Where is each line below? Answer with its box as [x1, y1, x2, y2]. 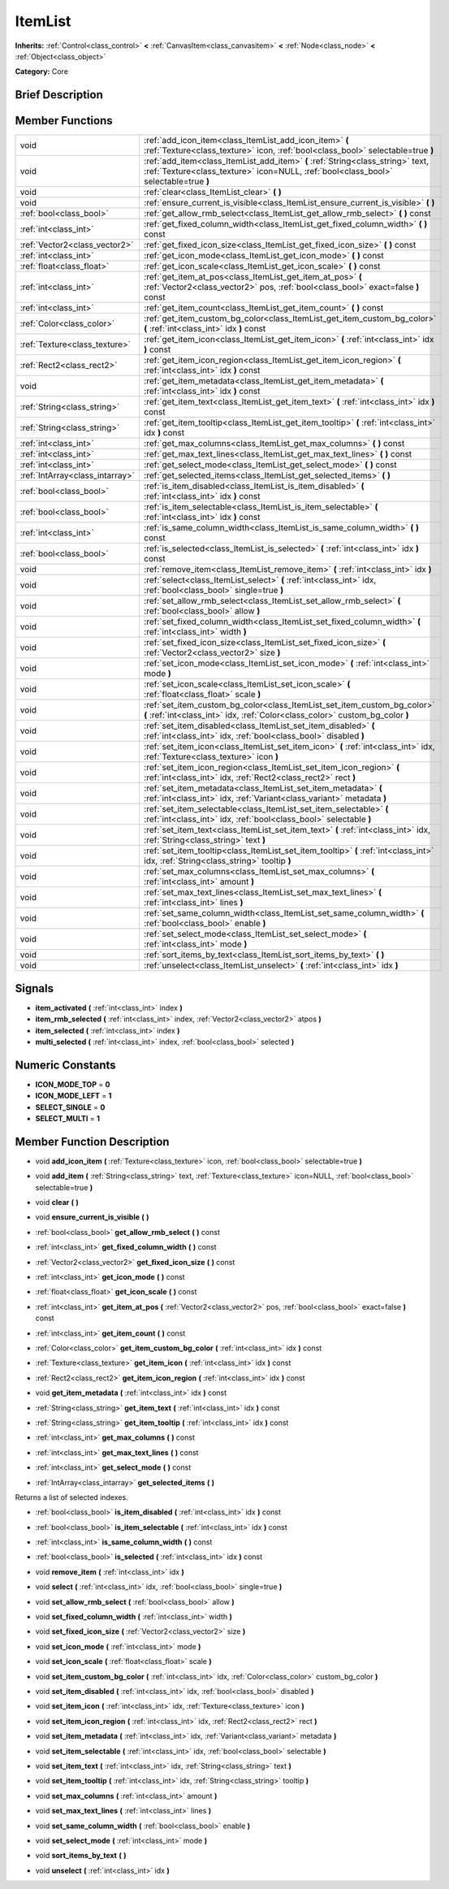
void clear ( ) [35, 1198, 79, 1207]
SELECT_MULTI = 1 [35, 1114, 101, 1124]
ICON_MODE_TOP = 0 [35, 1079, 110, 1089]
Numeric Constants [15, 1058, 117, 1072]
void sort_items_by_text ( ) [35, 1851, 127, 1861]
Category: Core [15, 67, 69, 76]
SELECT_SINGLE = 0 [35, 1102, 106, 1112]
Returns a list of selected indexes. [15, 1492, 129, 1502]
